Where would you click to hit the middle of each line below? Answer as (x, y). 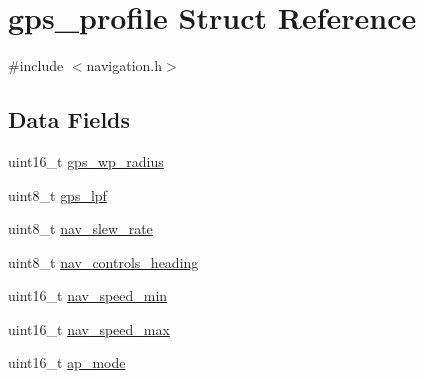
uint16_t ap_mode (67, 362)
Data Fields (69, 119)
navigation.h (124, 65)
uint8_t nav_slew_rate (80, 228)
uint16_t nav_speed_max (89, 328)
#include (36, 65)
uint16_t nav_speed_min (88, 295)
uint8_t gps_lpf (57, 194)
